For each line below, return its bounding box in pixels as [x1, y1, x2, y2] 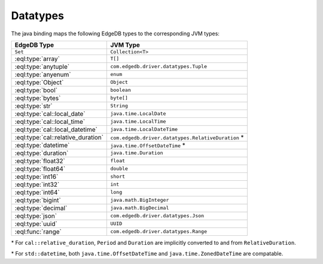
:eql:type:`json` [14, 211, 57, 220]
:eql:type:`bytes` [14, 93, 61, 102]
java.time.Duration [110, 150, 164, 156]
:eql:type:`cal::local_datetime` [14, 125, 98, 133]
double [110, 165, 129, 172]
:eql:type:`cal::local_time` [14, 117, 86, 126]
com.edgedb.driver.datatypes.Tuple [110, 63, 208, 70]
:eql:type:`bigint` [14, 196, 61, 204]
